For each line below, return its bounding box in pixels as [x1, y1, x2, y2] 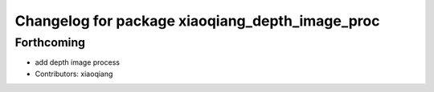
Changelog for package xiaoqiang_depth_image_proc [14, 12, 380, 30]
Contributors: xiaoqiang [35, 69, 113, 78]
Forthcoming [14, 35, 86, 50]
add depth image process [35, 58, 121, 67]
